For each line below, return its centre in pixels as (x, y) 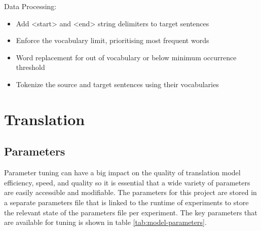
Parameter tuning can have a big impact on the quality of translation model (122, 172)
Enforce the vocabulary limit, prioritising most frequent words (113, 40)
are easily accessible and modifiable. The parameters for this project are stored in (130, 192)
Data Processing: (30, 6)
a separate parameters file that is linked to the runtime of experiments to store (126, 202)
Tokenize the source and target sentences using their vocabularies (117, 84)
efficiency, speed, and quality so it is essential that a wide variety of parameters (127, 182)
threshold (30, 67)
